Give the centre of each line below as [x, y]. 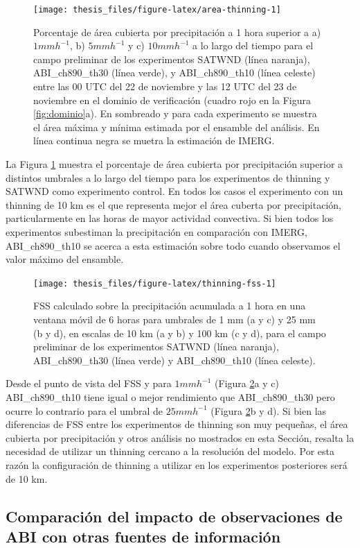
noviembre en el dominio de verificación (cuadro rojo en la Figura [172, 100]
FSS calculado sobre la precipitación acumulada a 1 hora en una [170, 306]
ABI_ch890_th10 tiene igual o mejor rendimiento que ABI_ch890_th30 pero [170, 396]
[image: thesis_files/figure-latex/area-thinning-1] [157, 10]
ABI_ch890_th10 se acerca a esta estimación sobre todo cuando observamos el [173, 245]
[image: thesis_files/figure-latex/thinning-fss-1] [155, 283]
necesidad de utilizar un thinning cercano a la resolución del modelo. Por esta [170, 451]
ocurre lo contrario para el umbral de [84, 410]
